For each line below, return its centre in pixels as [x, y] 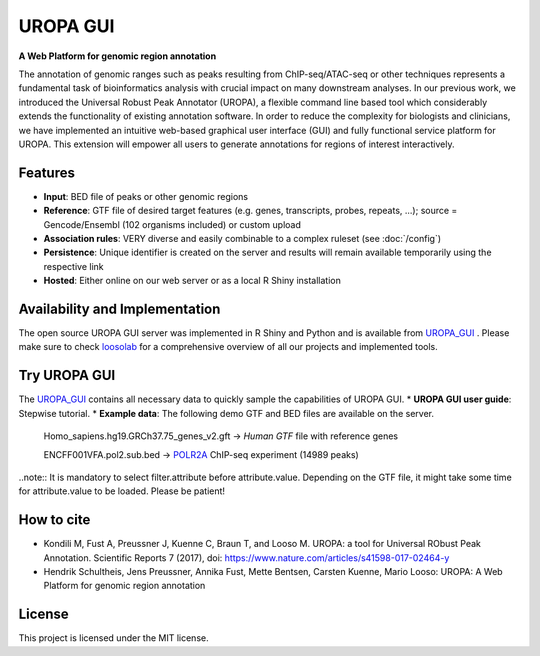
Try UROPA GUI [67, 375]
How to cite [54, 520]
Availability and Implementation [119, 308]
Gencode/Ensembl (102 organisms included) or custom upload [172, 224]
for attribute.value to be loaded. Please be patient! [121, 491]
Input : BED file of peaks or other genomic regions [146, 196]
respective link [73, 266]
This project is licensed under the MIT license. [113, 638]
